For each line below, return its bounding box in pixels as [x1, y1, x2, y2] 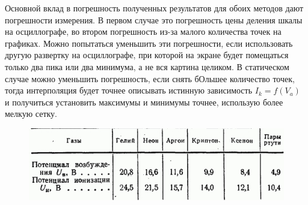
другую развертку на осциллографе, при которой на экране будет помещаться [5, 49, 289, 61]
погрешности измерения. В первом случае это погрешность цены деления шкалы [5, 13, 303, 26]
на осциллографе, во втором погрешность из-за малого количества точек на [5, 25, 282, 38]
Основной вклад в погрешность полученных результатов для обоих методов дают [5, 2, 304, 14]
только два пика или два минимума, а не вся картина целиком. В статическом [5, 60, 289, 73]
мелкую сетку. [5, 107, 57, 120]
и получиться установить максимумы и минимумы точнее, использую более [5, 95, 283, 108]
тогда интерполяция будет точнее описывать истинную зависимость [5, 84, 253, 97]
